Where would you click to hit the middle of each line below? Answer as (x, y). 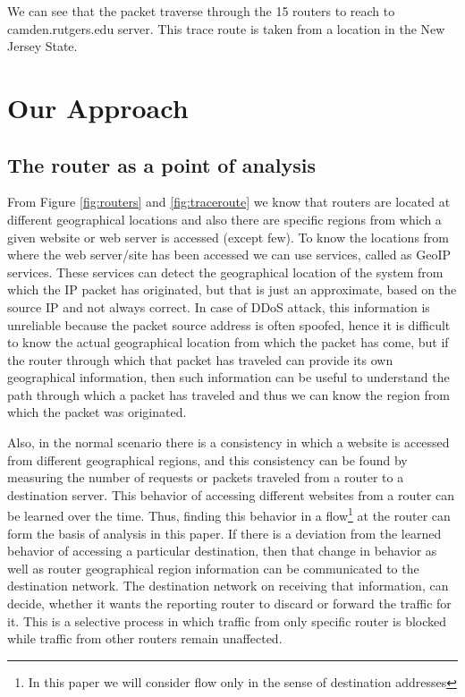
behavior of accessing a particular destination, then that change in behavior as (222, 551)
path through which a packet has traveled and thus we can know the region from (228, 394)
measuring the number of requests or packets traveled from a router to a (206, 477)
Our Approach (98, 107)
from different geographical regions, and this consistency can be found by (207, 459)
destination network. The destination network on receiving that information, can (228, 586)
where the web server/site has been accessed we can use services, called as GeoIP (229, 255)
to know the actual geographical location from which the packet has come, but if (228, 342)
